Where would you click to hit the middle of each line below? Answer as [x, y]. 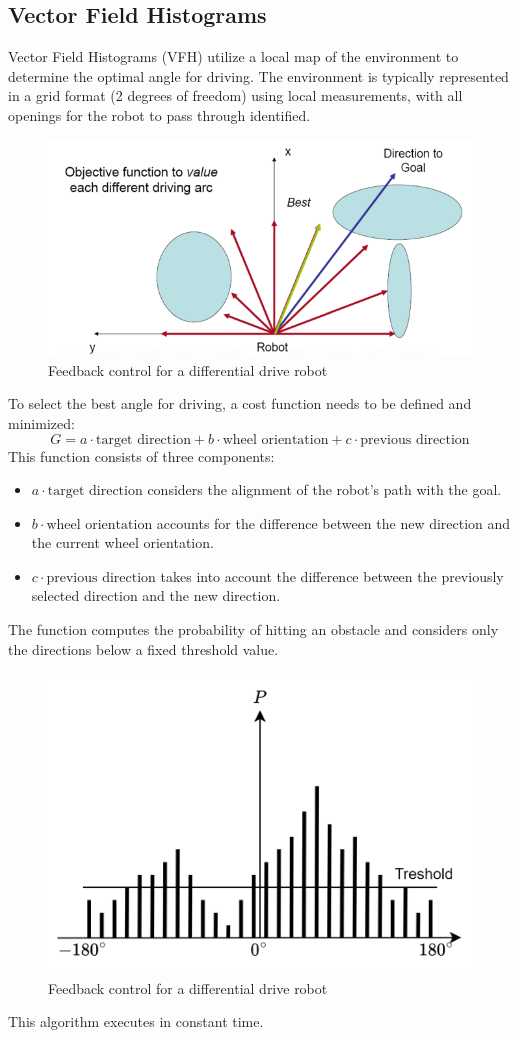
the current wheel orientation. [122, 542]
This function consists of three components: [141, 455]
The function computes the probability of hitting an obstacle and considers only [253, 629]
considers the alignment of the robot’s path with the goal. [324, 489]
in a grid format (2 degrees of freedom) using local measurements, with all [235, 95]
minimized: [41, 422]
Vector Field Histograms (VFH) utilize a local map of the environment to [233, 56]
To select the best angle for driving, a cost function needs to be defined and [240, 403]
